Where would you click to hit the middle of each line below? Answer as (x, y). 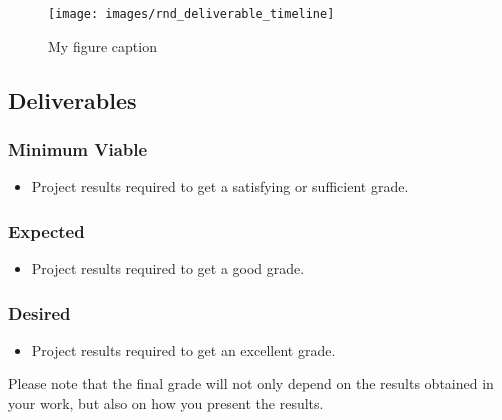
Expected (46, 230)
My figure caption (102, 45)
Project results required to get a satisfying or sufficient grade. (220, 186)
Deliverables (72, 99)
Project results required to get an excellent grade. (183, 349)
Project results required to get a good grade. (168, 268)
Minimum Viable (78, 148)
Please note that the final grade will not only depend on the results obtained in (251, 383)
